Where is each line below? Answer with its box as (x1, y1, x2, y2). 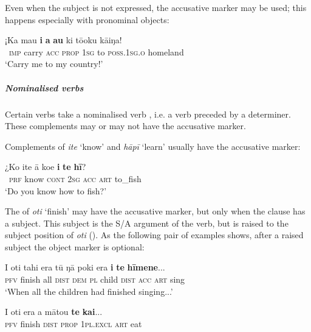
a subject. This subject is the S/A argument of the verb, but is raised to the (5, 216, 289, 229)
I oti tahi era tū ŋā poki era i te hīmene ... (5, 261, 165, 274)
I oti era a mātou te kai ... (5, 305, 103, 318)
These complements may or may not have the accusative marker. (5, 119, 246, 132)
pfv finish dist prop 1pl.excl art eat (5, 317, 142, 330)
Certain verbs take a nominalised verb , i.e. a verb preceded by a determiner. (5, 107, 291, 120)
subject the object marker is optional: (5, 240, 145, 253)
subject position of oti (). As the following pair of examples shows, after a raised (5, 228, 304, 241)
